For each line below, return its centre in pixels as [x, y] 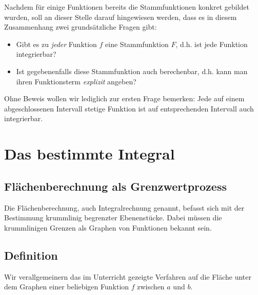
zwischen [151, 287]
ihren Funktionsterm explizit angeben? [76, 81]
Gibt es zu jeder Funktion [56, 44]
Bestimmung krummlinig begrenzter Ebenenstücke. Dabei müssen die [113, 218]
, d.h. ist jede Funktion [212, 44]
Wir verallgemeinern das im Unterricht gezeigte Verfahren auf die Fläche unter [128, 276]
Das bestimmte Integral [90, 154]
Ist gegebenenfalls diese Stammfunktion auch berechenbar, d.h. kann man [132, 71]
